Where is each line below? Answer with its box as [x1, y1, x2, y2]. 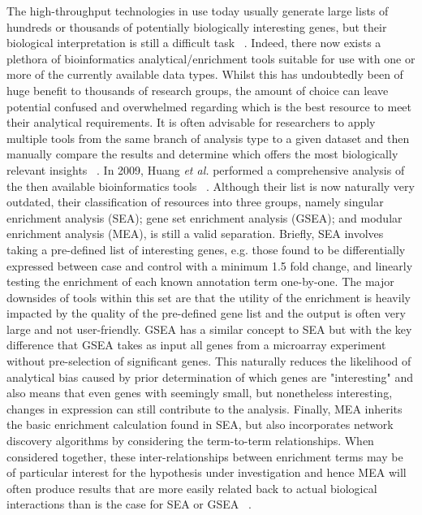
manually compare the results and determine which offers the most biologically [6, 145, 398, 162]
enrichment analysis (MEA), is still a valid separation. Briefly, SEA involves [6, 225, 384, 242]
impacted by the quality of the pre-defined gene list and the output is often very [6, 305, 406, 322]
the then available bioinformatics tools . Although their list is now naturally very [6, 177, 415, 194]
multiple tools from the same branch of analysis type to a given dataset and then [6, 129, 410, 146]
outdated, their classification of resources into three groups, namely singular [6, 193, 384, 210]
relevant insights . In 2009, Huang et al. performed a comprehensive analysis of [6, 161, 405, 178]
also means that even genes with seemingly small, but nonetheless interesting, [6, 384, 393, 401]
